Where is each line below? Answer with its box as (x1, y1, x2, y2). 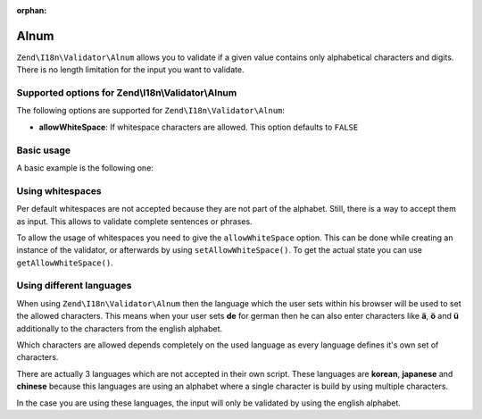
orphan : (16, 5, 47, 15)
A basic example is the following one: (16, 162, 154, 173)
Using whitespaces (16, 184, 102, 197)
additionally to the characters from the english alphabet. (16, 323, 223, 334)
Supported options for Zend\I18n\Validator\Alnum (16, 87, 237, 99)
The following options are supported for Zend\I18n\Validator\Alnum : (16, 105, 286, 116)
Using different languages (16, 280, 132, 292)
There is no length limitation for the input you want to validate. (16, 64, 245, 75)
